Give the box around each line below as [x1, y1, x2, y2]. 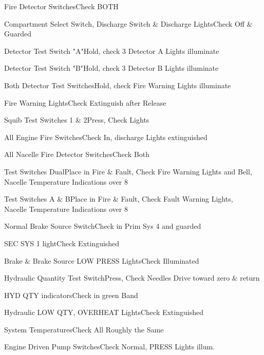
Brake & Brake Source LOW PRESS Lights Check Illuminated [4, 255, 199, 266]
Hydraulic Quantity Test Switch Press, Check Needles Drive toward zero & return [4, 272, 260, 283]
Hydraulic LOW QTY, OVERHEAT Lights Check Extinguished [4, 307, 203, 318]
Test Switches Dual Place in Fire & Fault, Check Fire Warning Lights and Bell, [4, 166, 252, 176]
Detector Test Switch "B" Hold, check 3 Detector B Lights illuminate [4, 63, 219, 73]
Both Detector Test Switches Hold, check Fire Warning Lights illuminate [4, 80, 231, 90]
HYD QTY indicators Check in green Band [4, 289, 138, 300]
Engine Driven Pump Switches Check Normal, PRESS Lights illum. [4, 341, 215, 352]
